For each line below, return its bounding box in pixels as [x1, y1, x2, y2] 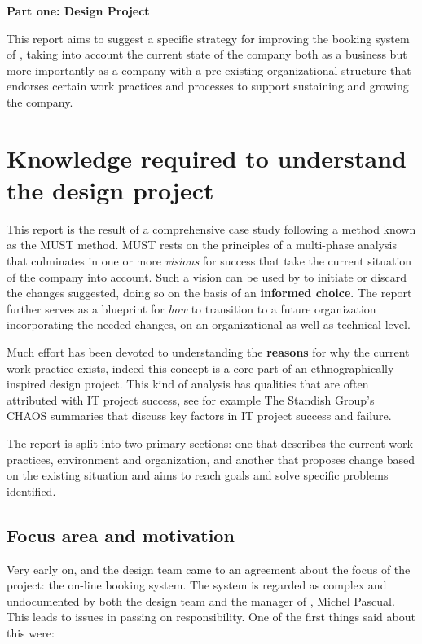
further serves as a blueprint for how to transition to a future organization [7, 300, 376, 317]
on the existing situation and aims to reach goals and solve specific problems [7, 467, 389, 484]
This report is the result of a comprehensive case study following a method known [7, 220, 416, 237]
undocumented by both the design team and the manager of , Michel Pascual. [7, 592, 395, 609]
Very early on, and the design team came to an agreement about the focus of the [7, 560, 411, 577]
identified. [7, 482, 56, 499]
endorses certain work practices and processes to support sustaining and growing [7, 77, 409, 94]
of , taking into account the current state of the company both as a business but [7, 46, 407, 63]
